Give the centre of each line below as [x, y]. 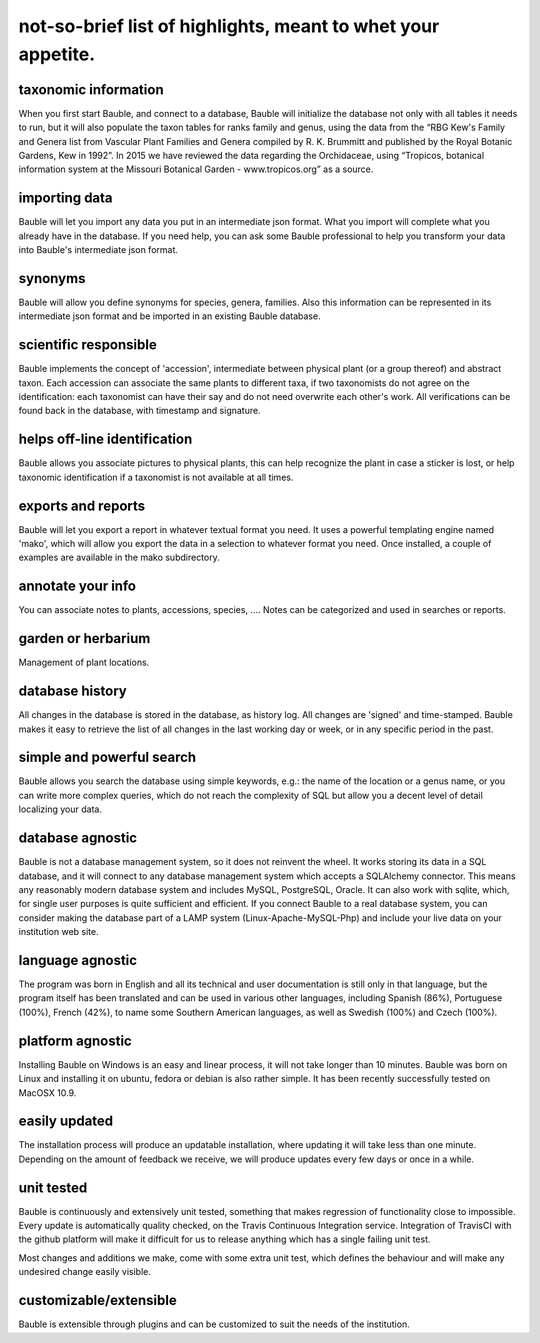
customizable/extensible [97, 1300]
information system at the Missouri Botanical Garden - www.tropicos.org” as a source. [196, 169]
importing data [66, 198]
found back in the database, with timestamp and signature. [139, 411]
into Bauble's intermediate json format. [98, 250]
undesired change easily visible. [85, 1272]
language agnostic [78, 960]
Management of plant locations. [84, 662]
